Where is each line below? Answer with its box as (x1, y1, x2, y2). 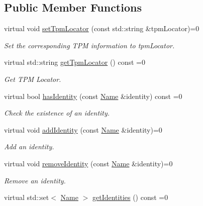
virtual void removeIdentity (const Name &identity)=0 (4, 158, 173, 168)
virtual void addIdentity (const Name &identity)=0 (4, 124, 162, 135)
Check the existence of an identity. (4, 108, 110, 118)
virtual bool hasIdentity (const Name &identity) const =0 (4, 90, 182, 101)
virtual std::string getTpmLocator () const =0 (4, 57, 145, 67)
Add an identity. (4, 141, 54, 152)
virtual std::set (4, 192, 49, 202)
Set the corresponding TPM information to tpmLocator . (4, 40, 175, 50)
